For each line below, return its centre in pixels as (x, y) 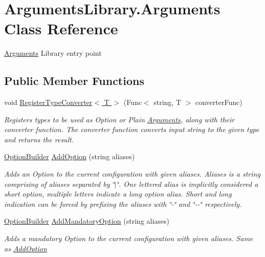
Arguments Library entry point (53, 53)
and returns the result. (39, 139)
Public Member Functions (74, 81)
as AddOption (26, 248)
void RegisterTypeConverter (48, 102)
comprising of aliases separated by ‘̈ (59, 184)
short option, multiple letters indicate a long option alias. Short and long (118, 194)
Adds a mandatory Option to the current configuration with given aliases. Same (129, 238)
